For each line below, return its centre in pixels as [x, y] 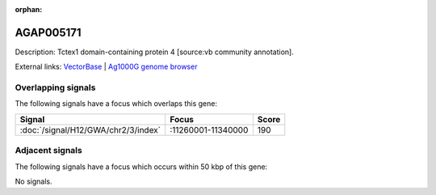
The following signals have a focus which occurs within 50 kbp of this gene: [141, 167]
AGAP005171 [48, 32]
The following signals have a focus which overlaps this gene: [116, 104]
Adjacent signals [48, 150]
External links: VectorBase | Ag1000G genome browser [106, 67]
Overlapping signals [55, 87]
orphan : [29, 9]
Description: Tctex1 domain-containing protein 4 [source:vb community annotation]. [154, 52]
